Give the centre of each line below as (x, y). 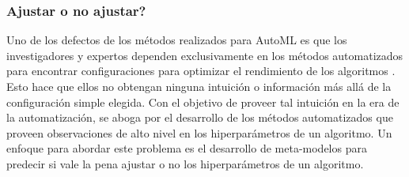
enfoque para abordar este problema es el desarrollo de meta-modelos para (187, 148)
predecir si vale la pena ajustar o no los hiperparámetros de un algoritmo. (185, 163)
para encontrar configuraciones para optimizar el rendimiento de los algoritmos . (201, 71)
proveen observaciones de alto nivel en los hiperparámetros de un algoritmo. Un (199, 132)
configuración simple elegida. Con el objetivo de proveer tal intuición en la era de (203, 102)
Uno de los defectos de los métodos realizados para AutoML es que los (177, 40)
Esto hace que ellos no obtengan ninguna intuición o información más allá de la (199, 86)
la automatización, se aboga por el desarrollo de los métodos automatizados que (200, 117)
